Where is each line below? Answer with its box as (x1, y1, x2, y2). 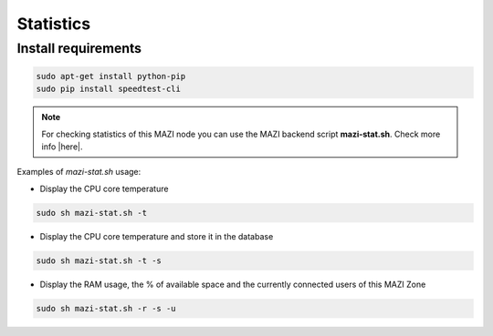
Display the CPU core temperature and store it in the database (39, 230, 274, 241)
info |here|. (41, 141, 83, 152)
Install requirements (16, 40, 142, 56)
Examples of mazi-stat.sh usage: (16, 167, 142, 178)
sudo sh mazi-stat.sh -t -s (36, 255, 162, 266)
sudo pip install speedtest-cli (36, 84, 182, 95)
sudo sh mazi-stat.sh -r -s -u (36, 303, 177, 313)
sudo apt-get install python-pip (36, 71, 186, 81)
